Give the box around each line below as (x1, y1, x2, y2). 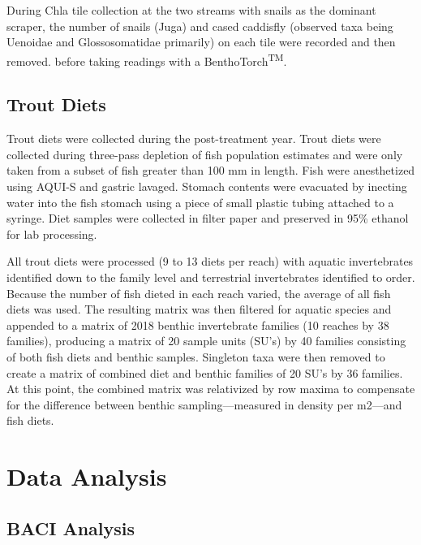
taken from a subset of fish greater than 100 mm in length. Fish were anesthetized (6, 162, 415, 179)
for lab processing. (6, 225, 97, 242)
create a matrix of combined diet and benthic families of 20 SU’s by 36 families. (6, 364, 403, 381)
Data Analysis (6, 460, 167, 493)
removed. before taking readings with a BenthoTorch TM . (6, 50, 287, 69)
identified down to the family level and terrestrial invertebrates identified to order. (6, 268, 415, 285)
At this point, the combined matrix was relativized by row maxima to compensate (6, 380, 415, 397)
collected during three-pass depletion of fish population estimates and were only (6, 145, 403, 162)
